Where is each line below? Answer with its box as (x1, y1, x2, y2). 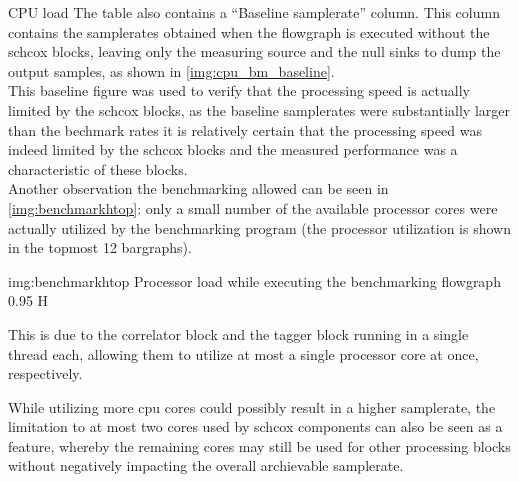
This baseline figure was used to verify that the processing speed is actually (8, 80, 470, 101)
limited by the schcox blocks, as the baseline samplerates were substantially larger (8, 99, 511, 120)
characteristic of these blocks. (8, 158, 188, 179)
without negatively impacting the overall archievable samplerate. (8, 455, 404, 476)
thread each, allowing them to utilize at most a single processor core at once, (8, 343, 479, 364)
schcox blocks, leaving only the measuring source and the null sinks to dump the (8, 41, 501, 62)
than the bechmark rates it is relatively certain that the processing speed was (8, 119, 482, 140)
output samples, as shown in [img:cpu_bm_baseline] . (8, 60, 335, 81)
